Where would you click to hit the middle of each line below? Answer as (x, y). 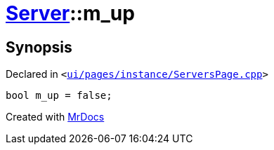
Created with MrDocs (55, 117)
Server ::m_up (70, 13)
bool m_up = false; (59, 96)
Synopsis (39, 47)
